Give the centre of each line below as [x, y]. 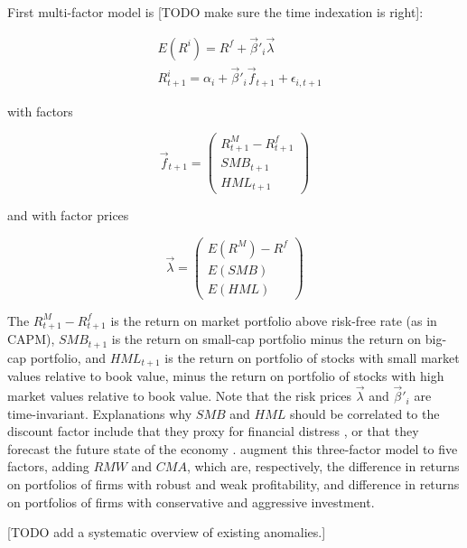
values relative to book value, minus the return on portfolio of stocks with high [226, 376]
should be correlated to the [364, 413]
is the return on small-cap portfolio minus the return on [266, 339]
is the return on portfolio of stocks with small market [312, 357]
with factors [40, 111]
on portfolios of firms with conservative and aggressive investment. [191, 502]
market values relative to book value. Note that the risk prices [180, 396]
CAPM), [31, 339]
